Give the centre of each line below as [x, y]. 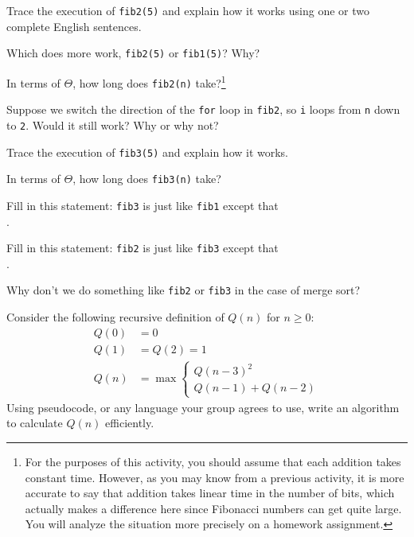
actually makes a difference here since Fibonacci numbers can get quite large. [213, 508]
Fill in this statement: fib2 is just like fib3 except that [143, 248]
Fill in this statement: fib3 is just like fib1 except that [143, 205]
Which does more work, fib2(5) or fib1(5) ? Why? [133, 53]
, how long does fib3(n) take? [147, 179]
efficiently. [130, 423]
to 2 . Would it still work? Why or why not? [113, 125]
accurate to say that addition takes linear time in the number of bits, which [210, 493]
